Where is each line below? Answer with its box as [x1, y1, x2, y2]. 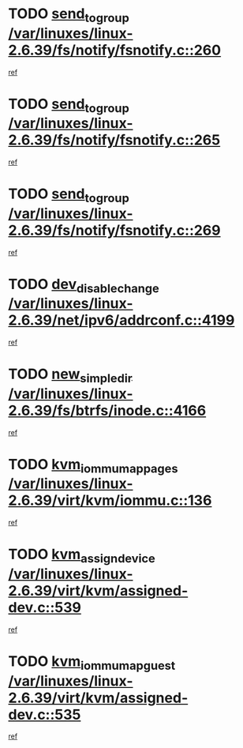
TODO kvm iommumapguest [8, 652, 176, 673]
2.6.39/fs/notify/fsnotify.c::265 [8, 131, 221, 149]
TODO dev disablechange [8, 275, 159, 296]
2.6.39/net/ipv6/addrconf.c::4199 [8, 311, 235, 329]
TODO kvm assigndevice [8, 546, 155, 566]
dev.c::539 [8, 598, 81, 616]
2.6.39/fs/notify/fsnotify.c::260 [8, 41, 222, 59]
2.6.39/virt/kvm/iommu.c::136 [8, 491, 212, 509]
